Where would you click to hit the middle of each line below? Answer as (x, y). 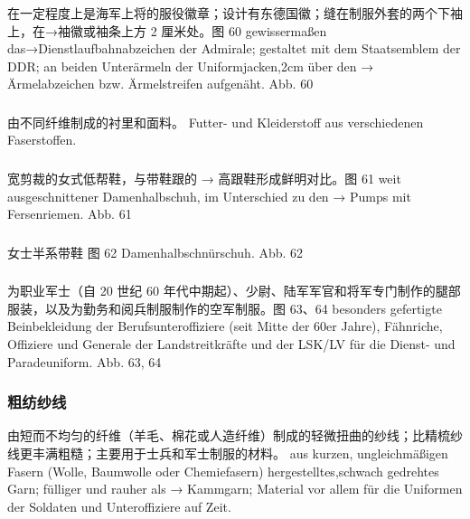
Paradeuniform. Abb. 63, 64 (85, 361)
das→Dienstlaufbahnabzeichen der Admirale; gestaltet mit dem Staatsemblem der (234, 48)
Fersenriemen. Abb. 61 (70, 214)
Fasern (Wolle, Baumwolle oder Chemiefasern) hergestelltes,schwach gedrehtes (223, 471)
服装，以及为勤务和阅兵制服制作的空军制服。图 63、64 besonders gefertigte (225, 308)
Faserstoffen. (42, 140)
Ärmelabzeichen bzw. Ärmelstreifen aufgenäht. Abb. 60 (160, 84)
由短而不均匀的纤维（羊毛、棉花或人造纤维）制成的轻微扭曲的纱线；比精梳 (229, 435)
